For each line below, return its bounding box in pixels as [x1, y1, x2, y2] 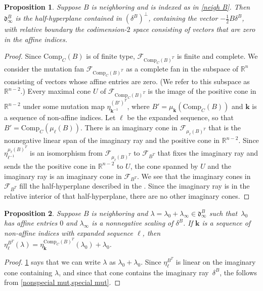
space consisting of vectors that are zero [133, 24, 255, 34]
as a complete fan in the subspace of [126, 63, 239, 74]
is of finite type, [86, 51, 135, 61]
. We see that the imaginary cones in [137, 170, 251, 181]
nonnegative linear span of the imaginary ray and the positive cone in [4, 135, 220, 146]
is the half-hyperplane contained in [15, 13, 122, 23]
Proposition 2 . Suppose [4, 207, 81, 218]
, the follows [220, 267, 257, 277]
